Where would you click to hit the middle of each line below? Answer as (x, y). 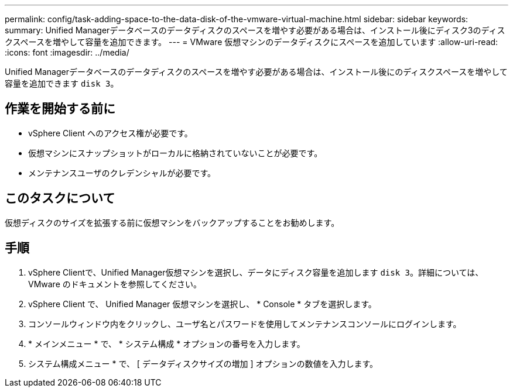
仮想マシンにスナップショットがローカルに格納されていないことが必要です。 (175, 153)
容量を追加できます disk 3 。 (62, 83)
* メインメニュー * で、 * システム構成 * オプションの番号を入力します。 (167, 343)
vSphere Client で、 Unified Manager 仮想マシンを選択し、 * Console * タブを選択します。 (202, 304)
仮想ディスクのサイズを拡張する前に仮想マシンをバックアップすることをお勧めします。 (172, 222)
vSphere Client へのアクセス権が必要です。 (110, 133)
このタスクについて (60, 198)
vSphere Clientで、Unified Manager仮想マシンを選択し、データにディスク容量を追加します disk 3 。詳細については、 (256, 272)
